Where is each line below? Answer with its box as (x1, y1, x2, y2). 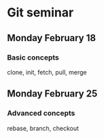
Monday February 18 (7, 32, 97, 44)
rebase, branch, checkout (7, 124, 80, 132)
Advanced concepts (7, 108, 75, 118)
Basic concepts (7, 53, 59, 62)
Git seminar (7, 5, 74, 21)
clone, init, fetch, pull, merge (7, 68, 87, 76)
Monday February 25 (7, 88, 98, 100)
